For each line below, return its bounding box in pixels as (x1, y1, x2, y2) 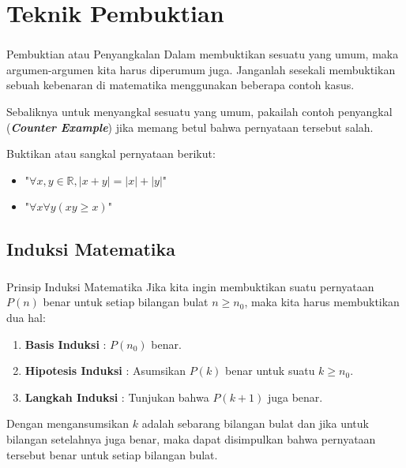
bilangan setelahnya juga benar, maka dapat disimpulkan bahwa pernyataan (6, 430, 376, 447)
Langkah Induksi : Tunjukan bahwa (24, 388, 209, 405)
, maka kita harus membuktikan (244, 294, 400, 310)
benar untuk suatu (225, 362, 315, 379)
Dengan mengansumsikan (6, 415, 130, 432)
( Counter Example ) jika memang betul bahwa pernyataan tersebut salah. (6, 118, 374, 135)
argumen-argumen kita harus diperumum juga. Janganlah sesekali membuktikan (6, 61, 396, 77)
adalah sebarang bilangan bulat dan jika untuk (141, 415, 369, 432)
